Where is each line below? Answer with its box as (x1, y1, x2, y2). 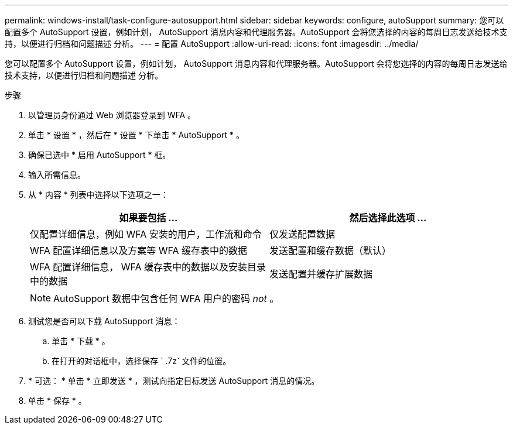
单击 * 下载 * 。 (52, 336, 110, 346)
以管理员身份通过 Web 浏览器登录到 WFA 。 (28, 110, 196, 120)
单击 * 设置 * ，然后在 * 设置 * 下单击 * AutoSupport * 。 (28, 130, 244, 140)
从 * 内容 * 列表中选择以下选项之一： (28, 190, 169, 200)
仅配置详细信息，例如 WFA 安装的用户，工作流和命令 (30, 228, 262, 240)
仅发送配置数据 (269, 228, 336, 240)
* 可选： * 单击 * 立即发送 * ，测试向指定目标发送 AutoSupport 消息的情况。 (28, 376, 320, 386)
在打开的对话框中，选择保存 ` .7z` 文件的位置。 (52, 356, 231, 366)
